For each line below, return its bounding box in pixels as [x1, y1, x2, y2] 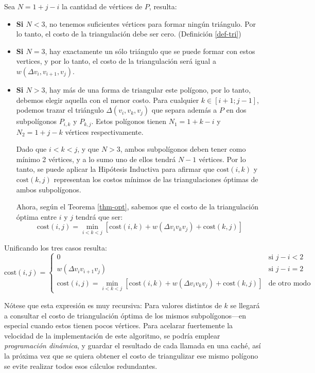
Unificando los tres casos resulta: [4, 242, 107, 253]
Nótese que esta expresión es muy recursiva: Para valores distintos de [4, 299, 222, 310]
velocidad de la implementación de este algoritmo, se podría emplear [4, 330, 220, 341]
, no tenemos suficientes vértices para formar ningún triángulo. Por [45, 18, 256, 29]
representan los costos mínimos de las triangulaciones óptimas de [54, 173, 258, 184]
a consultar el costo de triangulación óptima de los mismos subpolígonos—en [4, 310, 246, 321]
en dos [226, 104, 247, 115]
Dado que [16, 144, 47, 154]
